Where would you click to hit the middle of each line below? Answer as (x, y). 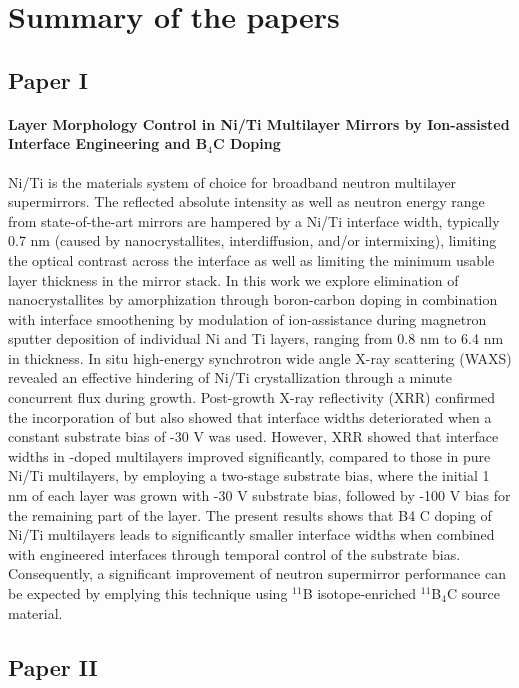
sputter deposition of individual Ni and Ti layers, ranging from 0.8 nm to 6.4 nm (256, 338)
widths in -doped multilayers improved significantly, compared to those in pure (249, 455)
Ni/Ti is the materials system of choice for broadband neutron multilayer (232, 181)
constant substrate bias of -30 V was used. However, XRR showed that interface (253, 436)
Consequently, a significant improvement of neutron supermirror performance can (257, 573)
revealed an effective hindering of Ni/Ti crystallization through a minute (230, 377)
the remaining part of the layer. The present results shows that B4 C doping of (250, 514)
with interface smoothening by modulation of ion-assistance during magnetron (247, 318)
